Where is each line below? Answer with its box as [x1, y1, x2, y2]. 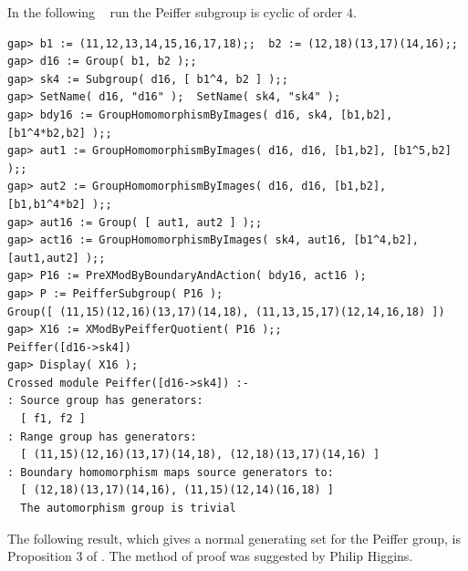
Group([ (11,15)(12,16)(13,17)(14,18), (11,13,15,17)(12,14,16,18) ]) [7, 305, 445, 318]
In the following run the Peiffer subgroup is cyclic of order [7, 3, 343, 21]
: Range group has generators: [7, 430, 197, 443]
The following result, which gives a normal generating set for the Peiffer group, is [7, 528, 461, 547]
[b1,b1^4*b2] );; [7, 197, 112, 211]
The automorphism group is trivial [20, 502, 236, 515]
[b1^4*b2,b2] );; [7, 126, 112, 140]
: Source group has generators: [7, 394, 203, 408]
